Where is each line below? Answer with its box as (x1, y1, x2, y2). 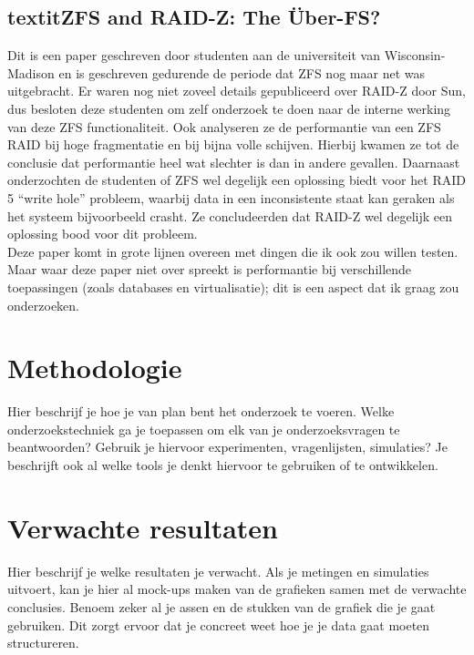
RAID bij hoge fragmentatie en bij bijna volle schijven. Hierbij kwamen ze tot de (7, 135, 459, 154)
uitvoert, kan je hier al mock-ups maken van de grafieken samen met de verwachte (7, 579, 467, 599)
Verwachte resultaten (7, 508, 278, 546)
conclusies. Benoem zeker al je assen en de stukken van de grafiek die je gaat (7, 597, 436, 616)
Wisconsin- (384, 46, 446, 65)
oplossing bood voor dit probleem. (7, 224, 198, 243)
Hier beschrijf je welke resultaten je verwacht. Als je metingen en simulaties (7, 561, 429, 580)
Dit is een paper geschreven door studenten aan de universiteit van (7, 46, 380, 65)
